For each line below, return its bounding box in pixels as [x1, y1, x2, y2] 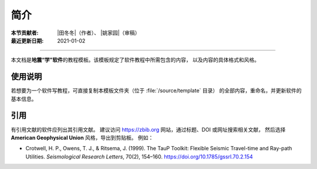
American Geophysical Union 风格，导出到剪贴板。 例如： [11, 134, 154, 141]
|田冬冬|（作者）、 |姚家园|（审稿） [57, 29, 140, 36]
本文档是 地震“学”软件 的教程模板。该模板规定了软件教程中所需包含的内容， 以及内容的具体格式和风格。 [11, 56, 259, 64]
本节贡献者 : [11, 29, 39, 36]
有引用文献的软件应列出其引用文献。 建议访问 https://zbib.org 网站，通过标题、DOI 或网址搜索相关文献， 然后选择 [11, 126, 286, 133]
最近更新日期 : [11, 37, 44, 44]
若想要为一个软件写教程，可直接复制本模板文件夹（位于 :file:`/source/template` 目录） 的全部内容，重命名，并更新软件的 [11, 87, 302, 94]
